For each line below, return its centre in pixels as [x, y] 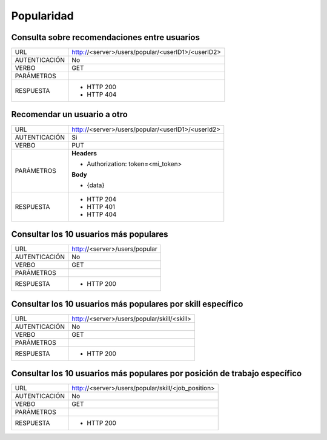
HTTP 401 [101, 206]
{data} [96, 185]
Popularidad [42, 16]
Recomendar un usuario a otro [70, 114]
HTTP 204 [102, 199]
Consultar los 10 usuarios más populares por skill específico [127, 304]
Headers [84, 153]
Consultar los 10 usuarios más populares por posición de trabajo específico [157, 374]
